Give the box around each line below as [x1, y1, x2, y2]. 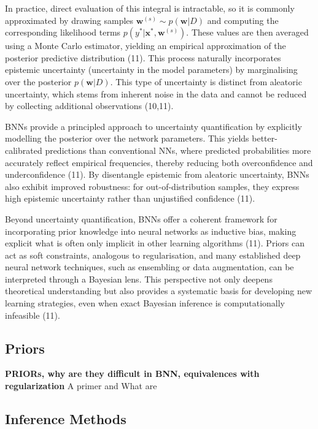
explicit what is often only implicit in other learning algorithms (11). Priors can [5, 237, 304, 249]
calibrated [5, 143, 42, 156]
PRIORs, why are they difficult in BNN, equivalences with [5, 367, 260, 380]
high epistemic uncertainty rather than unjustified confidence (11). [5, 192, 255, 205]
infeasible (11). [5, 308, 60, 321]
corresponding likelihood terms [5, 26, 121, 39]
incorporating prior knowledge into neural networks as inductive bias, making [5, 224, 297, 237]
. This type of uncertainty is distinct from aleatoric [110, 75, 302, 88]
